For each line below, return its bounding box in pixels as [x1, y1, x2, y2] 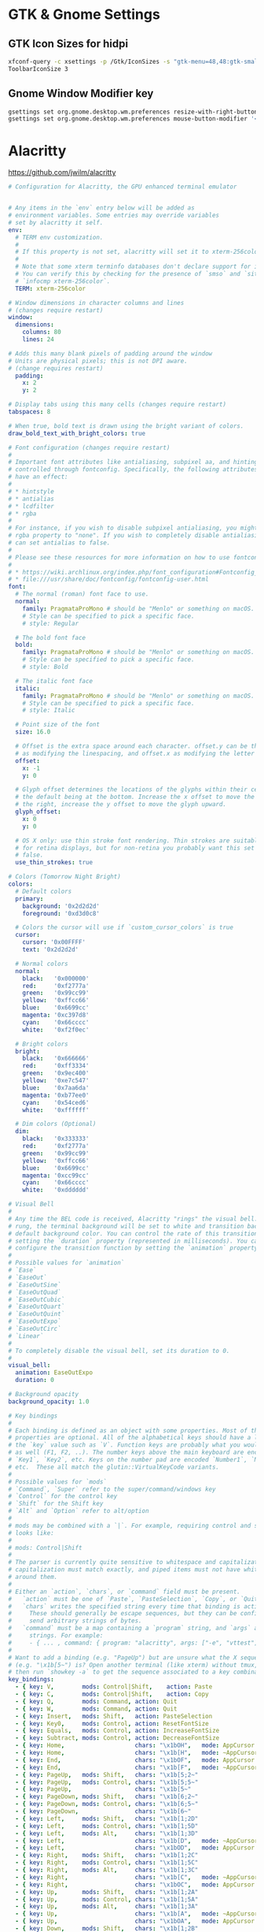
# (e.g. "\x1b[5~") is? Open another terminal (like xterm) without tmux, [8, 1661, 258, 1669]
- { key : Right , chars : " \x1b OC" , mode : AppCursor [15, 1881, 255, 1889]
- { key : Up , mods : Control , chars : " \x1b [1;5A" [15, 1895, 199, 1904]
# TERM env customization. [15, 233, 104, 241]
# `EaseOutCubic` [8, 1295, 65, 1303]
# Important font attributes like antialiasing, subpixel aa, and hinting [8, 459, 258, 466]
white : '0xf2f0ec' [22, 1026, 90, 1034]
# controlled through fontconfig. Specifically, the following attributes [8, 466, 258, 474]
